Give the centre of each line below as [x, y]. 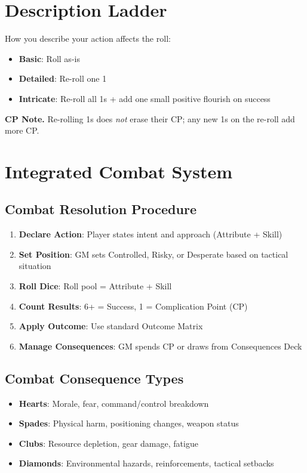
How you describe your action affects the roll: [88, 38]
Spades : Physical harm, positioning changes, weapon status [129, 423]
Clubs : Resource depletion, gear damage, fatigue [108, 443]
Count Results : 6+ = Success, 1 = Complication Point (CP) [133, 306]
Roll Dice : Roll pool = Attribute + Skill [95, 286]
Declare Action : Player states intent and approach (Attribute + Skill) [151, 234]
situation [35, 266]
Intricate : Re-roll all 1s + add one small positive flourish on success [145, 98]
